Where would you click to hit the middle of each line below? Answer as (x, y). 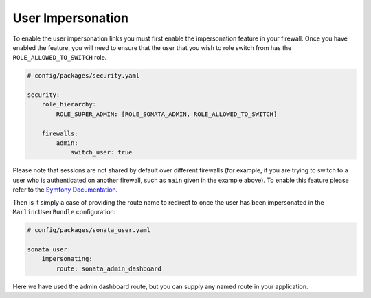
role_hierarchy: (69, 104)
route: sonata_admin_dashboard (109, 268)
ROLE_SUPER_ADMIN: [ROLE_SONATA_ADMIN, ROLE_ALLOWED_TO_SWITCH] (167, 114)
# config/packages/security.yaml (83, 76)
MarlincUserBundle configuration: (64, 211)
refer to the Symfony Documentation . (65, 190)
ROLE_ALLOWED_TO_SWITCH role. (60, 58)
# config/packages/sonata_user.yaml (89, 230)
